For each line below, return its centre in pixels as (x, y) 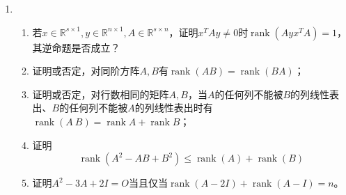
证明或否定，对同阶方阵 (86, 71)
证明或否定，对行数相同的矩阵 (101, 94)
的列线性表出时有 (174, 108)
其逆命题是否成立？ (76, 47)
